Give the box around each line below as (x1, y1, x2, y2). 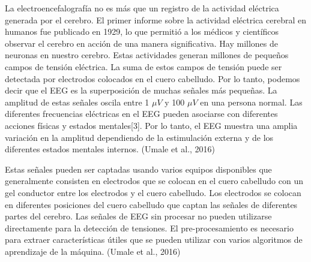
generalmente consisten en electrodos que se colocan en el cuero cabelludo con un (5, 174, 303, 187)
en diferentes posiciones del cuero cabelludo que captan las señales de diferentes (5, 198, 298, 210)
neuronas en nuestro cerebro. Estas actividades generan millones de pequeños (5, 49, 289, 61)
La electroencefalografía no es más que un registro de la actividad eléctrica (5, 2, 279, 14)
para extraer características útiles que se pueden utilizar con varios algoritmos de (5, 233, 303, 246)
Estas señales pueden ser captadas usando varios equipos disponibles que (5, 162, 272, 175)
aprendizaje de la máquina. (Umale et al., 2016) (5, 245, 181, 257)
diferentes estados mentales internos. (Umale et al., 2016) (5, 143, 216, 155)
